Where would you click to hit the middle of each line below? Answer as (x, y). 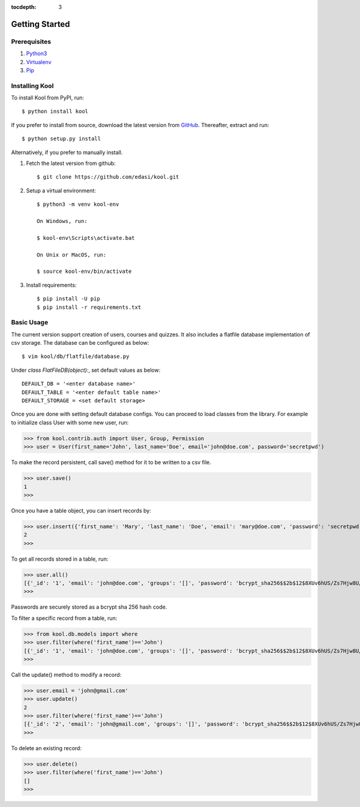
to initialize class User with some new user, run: (70, 422)
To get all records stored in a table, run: (60, 559)
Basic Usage (30, 323)
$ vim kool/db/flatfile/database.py (76, 356)
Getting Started (40, 24)
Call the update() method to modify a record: (66, 674)
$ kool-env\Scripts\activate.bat (86, 238)
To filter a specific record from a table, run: (64, 618)
